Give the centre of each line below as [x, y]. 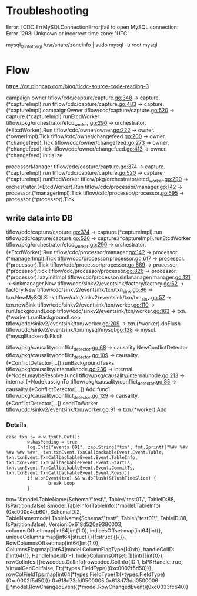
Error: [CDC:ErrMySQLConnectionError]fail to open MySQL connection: [92, 27]
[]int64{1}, [18, 555]
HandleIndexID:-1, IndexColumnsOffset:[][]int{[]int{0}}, [98, 555]
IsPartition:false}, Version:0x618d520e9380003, [64, 524]
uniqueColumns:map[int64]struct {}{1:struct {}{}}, [66, 537]
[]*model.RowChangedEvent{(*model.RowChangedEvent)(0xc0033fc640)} [97, 587]
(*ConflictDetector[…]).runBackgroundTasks [60, 363]
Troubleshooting [48, 11]
